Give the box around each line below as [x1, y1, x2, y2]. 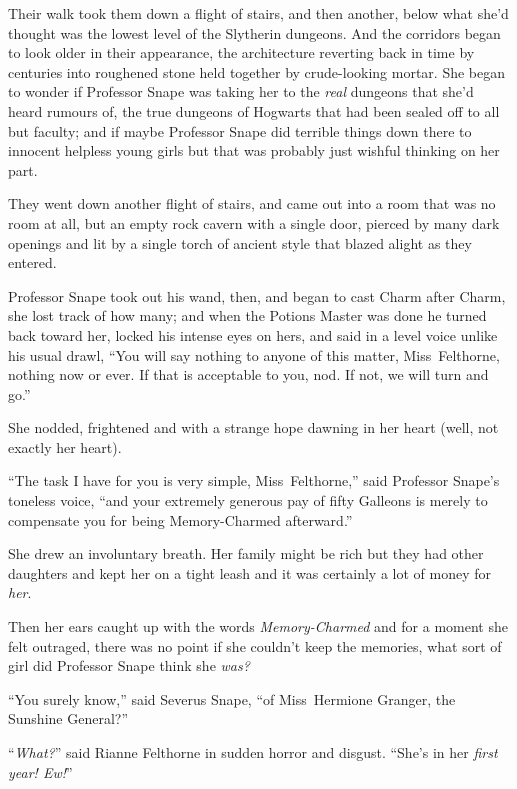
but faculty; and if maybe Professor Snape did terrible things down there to [8, 120, 472, 141]
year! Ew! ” [8, 761, 73, 782]
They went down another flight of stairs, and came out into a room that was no [8, 193, 496, 214]
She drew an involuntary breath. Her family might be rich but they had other [8, 543, 484, 564]
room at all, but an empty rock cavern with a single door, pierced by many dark [8, 212, 500, 233]
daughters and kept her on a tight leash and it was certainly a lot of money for [8, 562, 491, 583]
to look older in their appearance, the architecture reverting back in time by [8, 42, 475, 63]
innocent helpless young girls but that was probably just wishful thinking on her [8, 140, 500, 161]
